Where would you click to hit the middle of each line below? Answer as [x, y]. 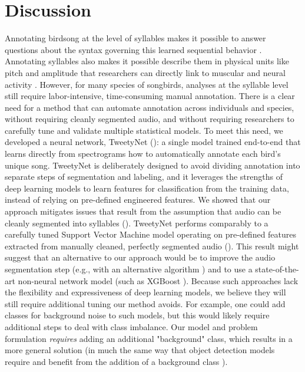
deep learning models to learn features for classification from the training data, [147, 188]
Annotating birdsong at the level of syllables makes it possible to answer [135, 38]
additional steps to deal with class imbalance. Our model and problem [131, 326]
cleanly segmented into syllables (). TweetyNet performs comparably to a [137, 223]
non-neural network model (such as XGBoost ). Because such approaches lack [158, 280]
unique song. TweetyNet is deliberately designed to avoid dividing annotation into [152, 165]
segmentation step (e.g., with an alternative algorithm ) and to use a [129, 269]
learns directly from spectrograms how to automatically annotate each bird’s [143, 154]
